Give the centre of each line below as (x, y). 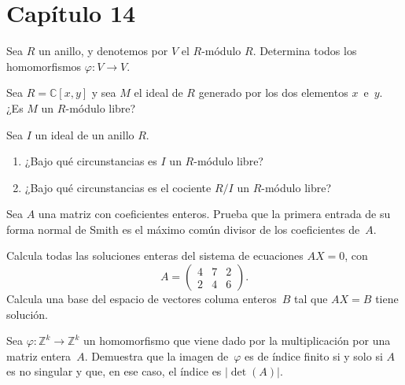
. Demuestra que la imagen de (156, 355)
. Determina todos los (305, 51)
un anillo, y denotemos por (103, 51)
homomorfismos (44, 66)
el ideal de (158, 93)
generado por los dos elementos (273, 93)
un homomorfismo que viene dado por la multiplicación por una (237, 341)
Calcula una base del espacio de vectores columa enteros (142, 299)
